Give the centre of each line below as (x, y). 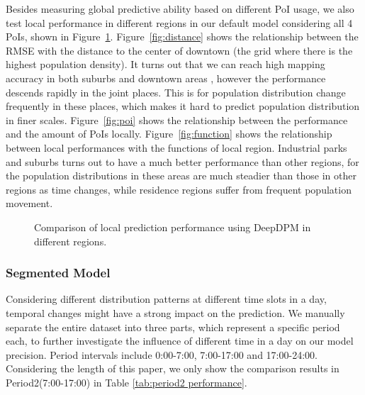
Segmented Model (58, 273)
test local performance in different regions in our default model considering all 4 (179, 22)
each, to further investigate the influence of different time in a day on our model (180, 341)
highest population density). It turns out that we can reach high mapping (165, 64)
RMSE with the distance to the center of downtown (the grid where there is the (179, 50)
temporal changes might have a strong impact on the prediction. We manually (175, 312)
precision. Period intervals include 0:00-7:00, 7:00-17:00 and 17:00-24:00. (162, 354)
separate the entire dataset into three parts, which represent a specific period (173, 327)
